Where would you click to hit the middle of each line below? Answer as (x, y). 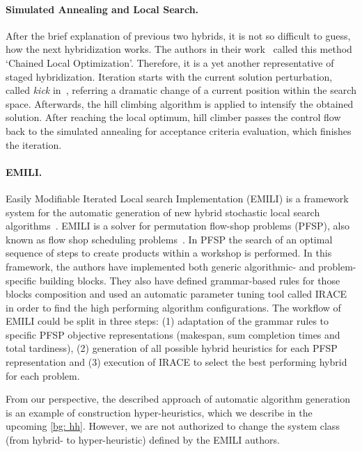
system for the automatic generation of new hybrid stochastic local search (163, 212)
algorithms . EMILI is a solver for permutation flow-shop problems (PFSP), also (178, 226)
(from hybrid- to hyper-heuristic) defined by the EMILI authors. (143, 440)
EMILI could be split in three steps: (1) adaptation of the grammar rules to (167, 321)
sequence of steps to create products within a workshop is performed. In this (169, 253)
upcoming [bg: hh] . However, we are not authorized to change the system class (173, 426)
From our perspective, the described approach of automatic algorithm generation (178, 399)
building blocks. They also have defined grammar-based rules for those (190, 280)
